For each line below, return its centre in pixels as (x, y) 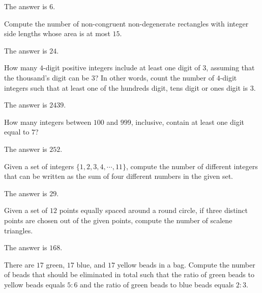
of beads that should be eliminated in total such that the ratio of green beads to (129, 274)
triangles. (19, 230)
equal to (17, 132)
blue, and (91, 264)
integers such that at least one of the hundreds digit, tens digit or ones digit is (126, 87)
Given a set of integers (39, 166)
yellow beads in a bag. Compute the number (186, 264)
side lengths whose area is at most (57, 33)
